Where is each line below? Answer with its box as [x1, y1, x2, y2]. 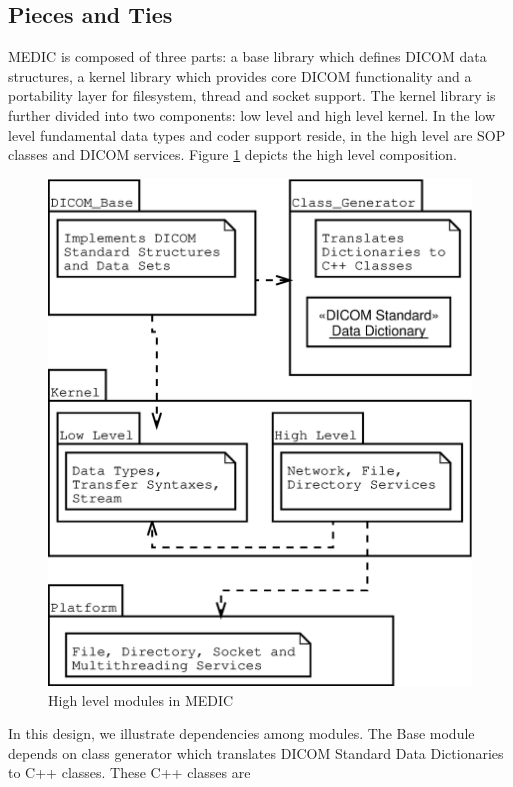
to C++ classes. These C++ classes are [8, 762, 251, 783]
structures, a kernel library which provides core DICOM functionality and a [8, 65, 472, 86]
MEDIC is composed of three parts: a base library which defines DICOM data [8, 46, 487, 67]
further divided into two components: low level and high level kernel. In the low [8, 104, 496, 125]
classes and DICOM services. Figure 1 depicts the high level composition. [8, 144, 457, 165]
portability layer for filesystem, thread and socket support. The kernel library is [8, 85, 496, 106]
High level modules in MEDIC [48, 689, 234, 710]
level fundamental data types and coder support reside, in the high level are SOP [8, 124, 506, 145]
